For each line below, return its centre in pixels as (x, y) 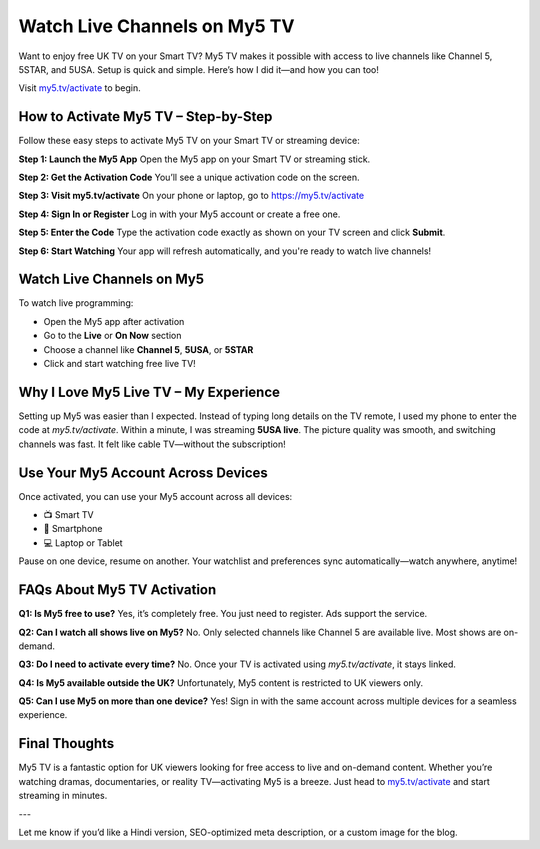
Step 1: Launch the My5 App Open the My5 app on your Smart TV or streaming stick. (194, 159)
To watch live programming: (76, 303)
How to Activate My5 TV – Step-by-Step (145, 116)
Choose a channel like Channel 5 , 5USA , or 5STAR (148, 349)
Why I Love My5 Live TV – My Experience (149, 391)
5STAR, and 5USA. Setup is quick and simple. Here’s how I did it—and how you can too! (198, 69)
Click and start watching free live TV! (120, 364)
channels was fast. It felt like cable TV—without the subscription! (152, 444)
